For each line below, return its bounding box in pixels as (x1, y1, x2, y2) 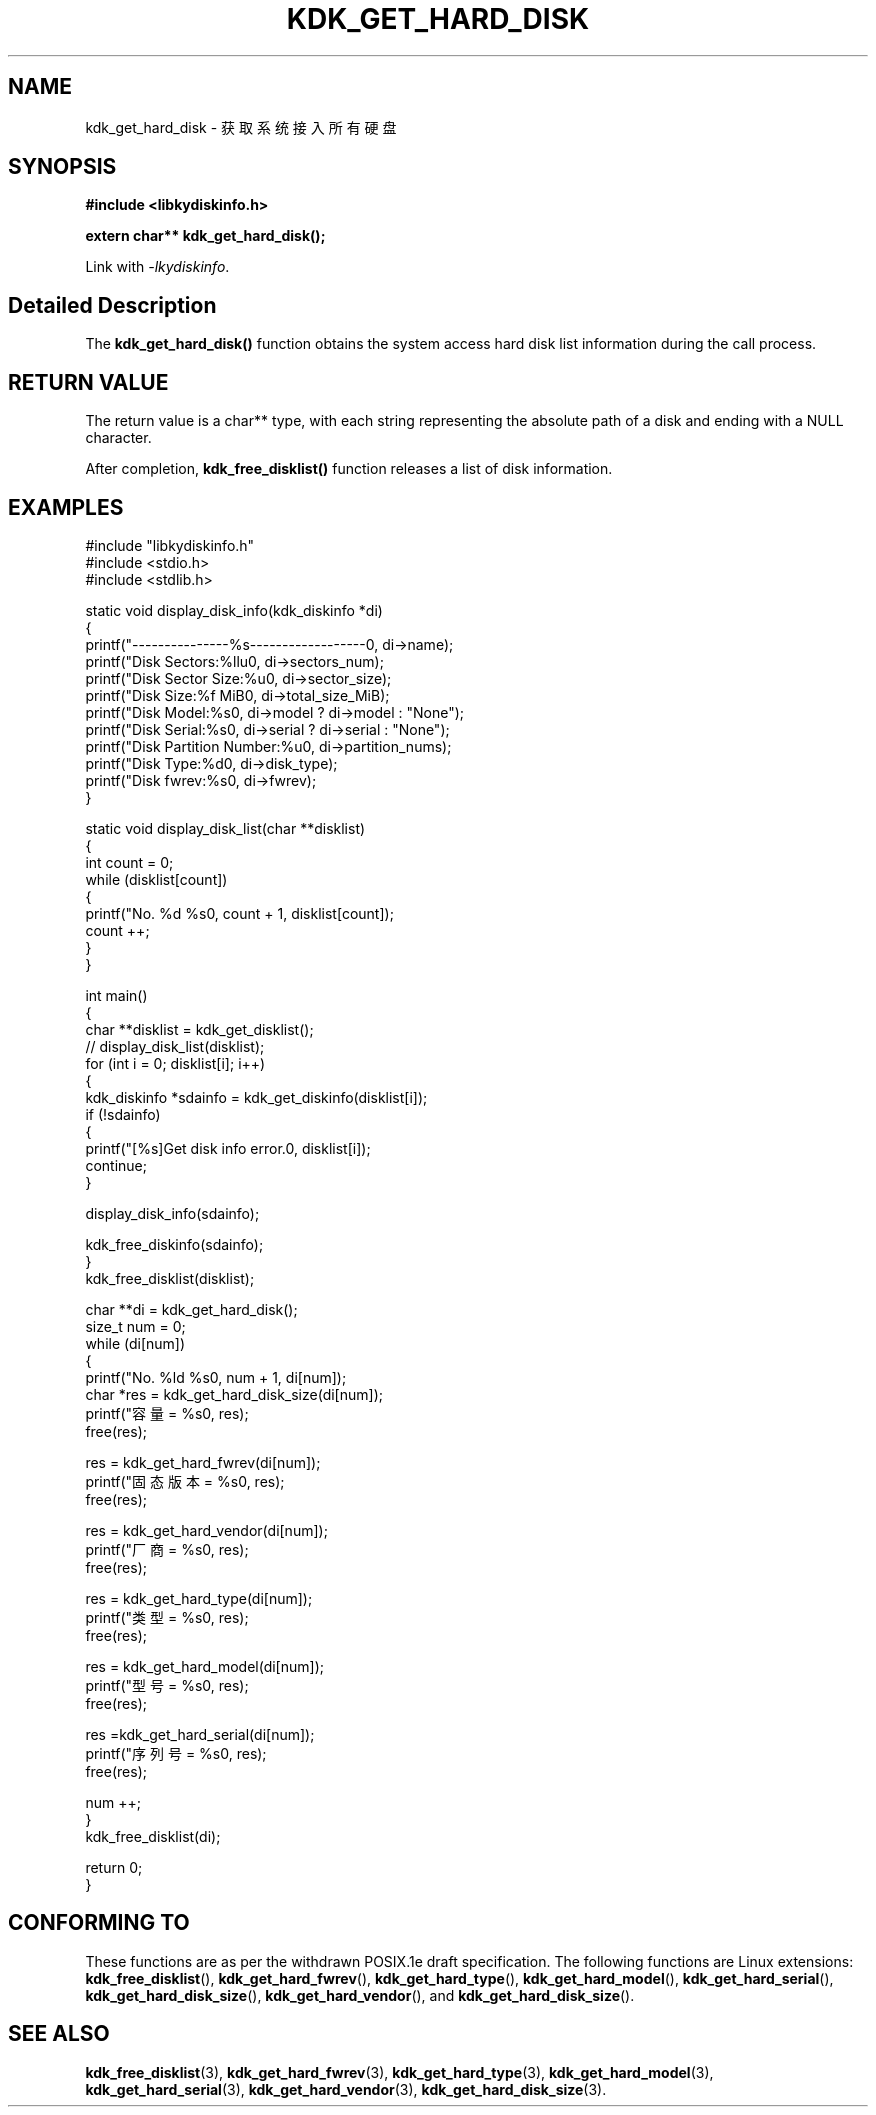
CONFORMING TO (8, 1910, 190, 1936)
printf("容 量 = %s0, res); (85, 1404, 249, 1422)
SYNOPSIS (8, 154, 117, 180)
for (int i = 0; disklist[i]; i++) (85, 1054, 266, 1072)
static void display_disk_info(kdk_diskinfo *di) (85, 601, 383, 619)
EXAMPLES (8, 494, 124, 520)
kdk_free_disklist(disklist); (85, 1269, 255, 1287)
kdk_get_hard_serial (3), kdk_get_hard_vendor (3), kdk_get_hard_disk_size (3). (85, 2080, 607, 2098)
